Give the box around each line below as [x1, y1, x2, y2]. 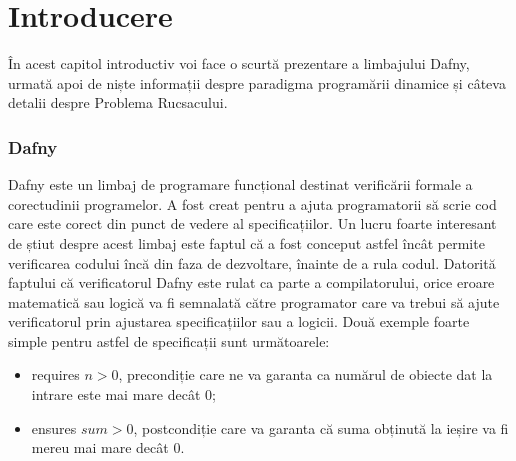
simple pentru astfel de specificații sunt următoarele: [8, 330, 330, 351]
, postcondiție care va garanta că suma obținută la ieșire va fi [133, 417, 509, 438]
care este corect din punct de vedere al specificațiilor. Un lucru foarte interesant [8, 213, 497, 234]
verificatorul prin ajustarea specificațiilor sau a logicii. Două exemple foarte [8, 311, 470, 332]
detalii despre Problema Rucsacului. [8, 92, 228, 113]
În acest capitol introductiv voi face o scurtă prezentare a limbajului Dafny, [8, 53, 470, 74]
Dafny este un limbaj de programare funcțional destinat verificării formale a [8, 174, 473, 195]
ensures [31, 417, 77, 438]
